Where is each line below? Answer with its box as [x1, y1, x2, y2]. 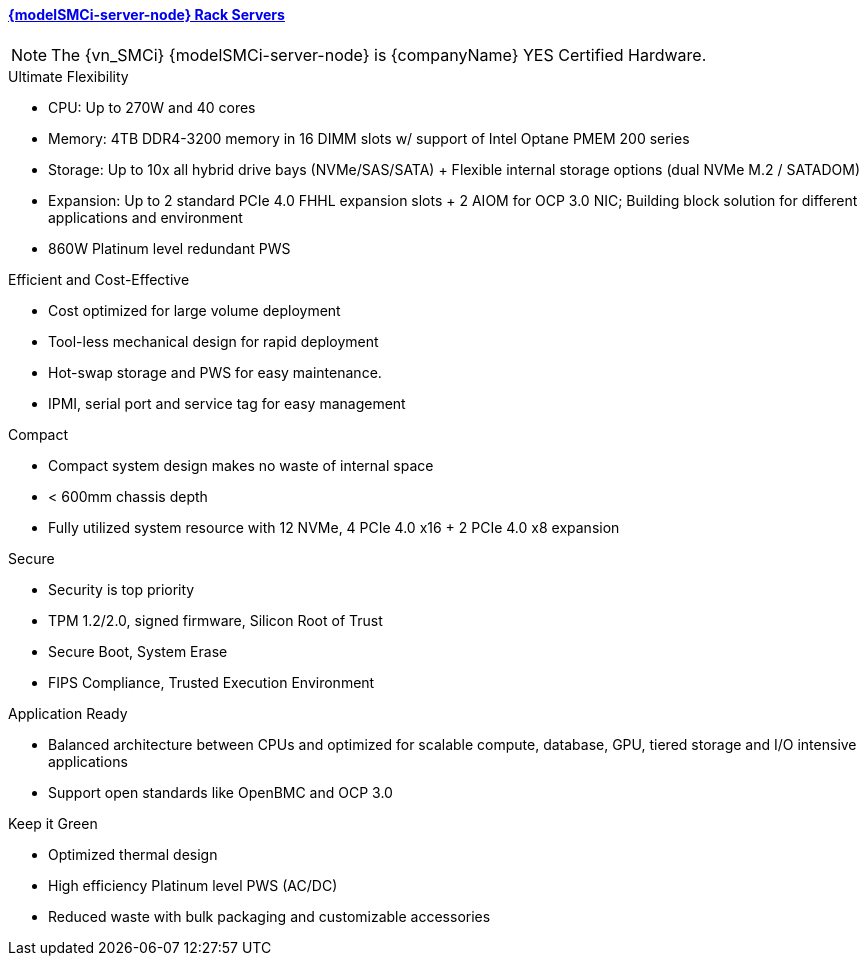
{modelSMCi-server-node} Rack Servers [8, 6, 285, 23]
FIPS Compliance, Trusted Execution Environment [48, 673, 375, 691]
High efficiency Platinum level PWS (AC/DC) [48, 876, 338, 894]
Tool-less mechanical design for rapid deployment [48, 332, 379, 350]
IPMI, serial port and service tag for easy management [48, 394, 406, 412]
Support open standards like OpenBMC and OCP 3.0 [48, 783, 393, 801]
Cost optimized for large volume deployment [48, 301, 341, 319]
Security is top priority [48, 580, 195, 598]
